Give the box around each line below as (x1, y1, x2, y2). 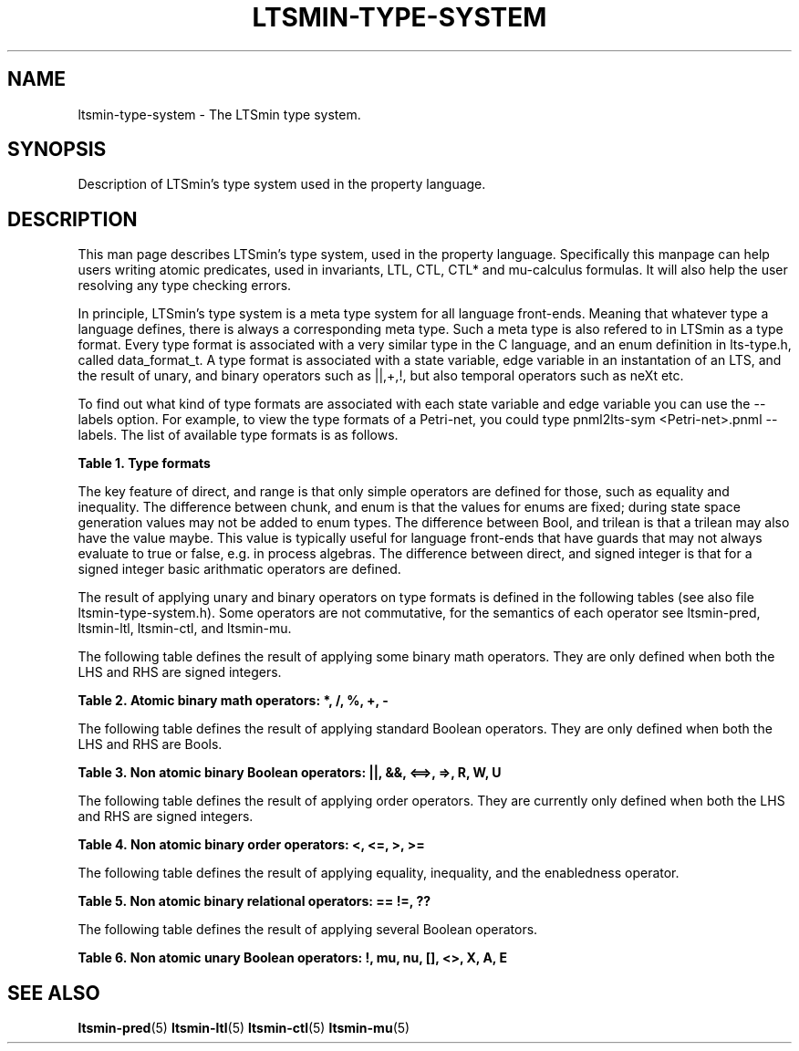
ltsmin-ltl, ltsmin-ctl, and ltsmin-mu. (78, 620, 292, 637)
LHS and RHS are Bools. (78, 736, 223, 753)
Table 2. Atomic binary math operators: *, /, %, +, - (78, 692, 389, 709)
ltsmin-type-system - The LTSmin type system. (78, 106, 361, 122)
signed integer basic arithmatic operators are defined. (78, 561, 401, 578)
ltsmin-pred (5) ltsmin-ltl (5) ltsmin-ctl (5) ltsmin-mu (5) (78, 1020, 410, 1036)
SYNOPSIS (7, 138, 107, 161)
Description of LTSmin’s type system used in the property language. (78, 176, 486, 193)
